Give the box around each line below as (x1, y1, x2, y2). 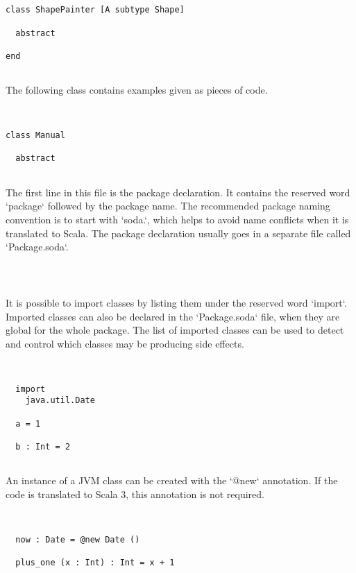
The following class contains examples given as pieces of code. (6, 83, 268, 97)
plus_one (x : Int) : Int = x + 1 (15, 558, 175, 568)
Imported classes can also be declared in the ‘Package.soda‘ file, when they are (6, 309, 340, 323)
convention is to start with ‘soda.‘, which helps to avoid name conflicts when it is (6, 212, 349, 226)
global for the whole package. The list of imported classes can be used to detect (6, 323, 344, 337)
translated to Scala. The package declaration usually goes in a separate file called (6, 225, 351, 240)
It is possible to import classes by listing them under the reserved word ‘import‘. (6, 296, 347, 310)
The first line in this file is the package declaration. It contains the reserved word (6, 185, 350, 199)
